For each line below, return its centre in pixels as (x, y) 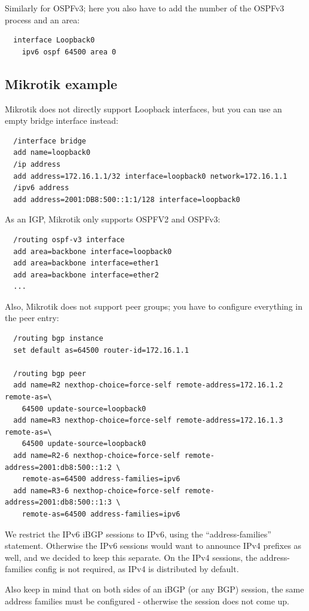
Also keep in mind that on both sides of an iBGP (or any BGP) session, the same (154, 589)
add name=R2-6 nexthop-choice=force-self (97, 456)
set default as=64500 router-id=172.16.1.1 (101, 350)
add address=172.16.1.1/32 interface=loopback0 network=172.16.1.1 (150, 176)
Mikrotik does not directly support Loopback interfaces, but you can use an (143, 109)
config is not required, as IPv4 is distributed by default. (137, 569)
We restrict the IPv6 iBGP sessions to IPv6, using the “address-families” (138, 534)
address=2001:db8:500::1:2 (58, 467)
